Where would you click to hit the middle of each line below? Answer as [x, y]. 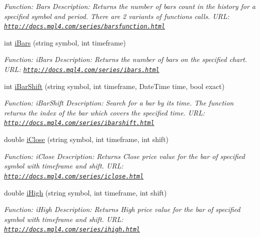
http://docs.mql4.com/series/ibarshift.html [79, 123]
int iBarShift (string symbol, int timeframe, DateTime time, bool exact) [114, 86]
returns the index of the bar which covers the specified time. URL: [104, 112]
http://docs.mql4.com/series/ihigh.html [72, 230]
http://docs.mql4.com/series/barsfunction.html [85, 27]
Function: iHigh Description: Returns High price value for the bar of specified [122, 209]
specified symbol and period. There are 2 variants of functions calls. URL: [117, 16]
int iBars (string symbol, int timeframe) [65, 42]
